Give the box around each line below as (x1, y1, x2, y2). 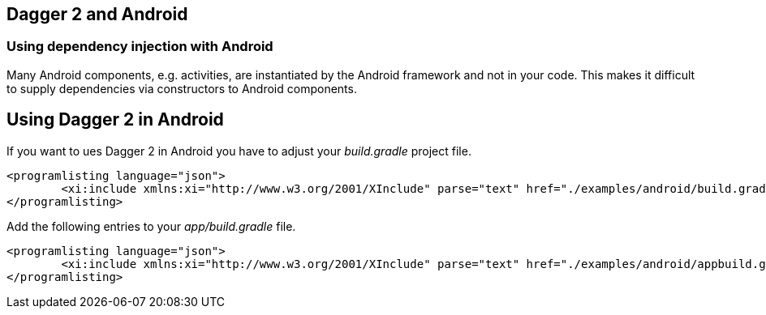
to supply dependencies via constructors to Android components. (6, 81, 357, 96)
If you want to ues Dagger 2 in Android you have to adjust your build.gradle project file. (6, 143, 471, 158)
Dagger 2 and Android (6, 4, 188, 24)
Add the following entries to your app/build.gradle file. (6, 219, 296, 233)
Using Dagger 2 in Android (6, 109, 224, 130)
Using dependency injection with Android (6, 38, 273, 55)
